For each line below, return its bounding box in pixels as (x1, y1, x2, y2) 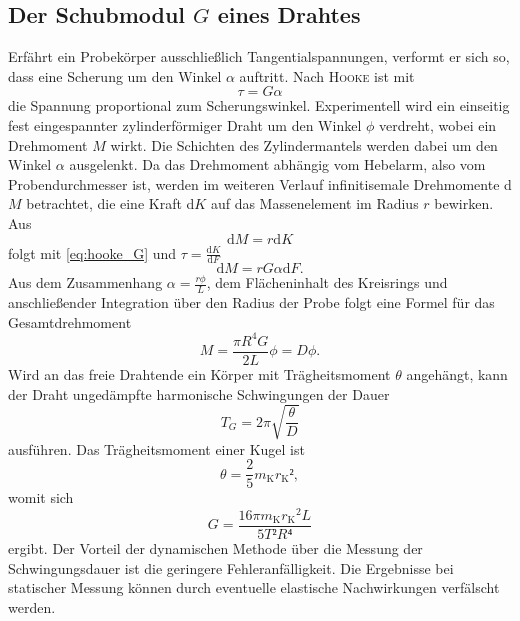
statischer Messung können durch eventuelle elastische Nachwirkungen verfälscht (8, 577, 500, 598)
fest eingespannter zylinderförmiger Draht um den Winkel (8, 114, 362, 135)
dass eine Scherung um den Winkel (8, 65, 222, 86)
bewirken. (434, 193, 494, 214)
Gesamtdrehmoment (8, 311, 132, 332)
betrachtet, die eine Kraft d (26, 193, 195, 214)
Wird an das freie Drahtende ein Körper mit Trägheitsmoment (8, 363, 391, 384)
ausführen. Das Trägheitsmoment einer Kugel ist (8, 438, 305, 459)
